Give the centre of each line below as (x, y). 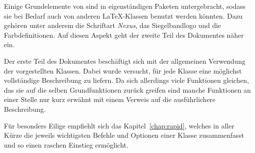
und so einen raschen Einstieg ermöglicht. (66, 144)
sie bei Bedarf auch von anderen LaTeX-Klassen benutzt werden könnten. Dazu (123, 15)
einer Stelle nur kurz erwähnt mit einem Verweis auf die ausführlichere (110, 99)
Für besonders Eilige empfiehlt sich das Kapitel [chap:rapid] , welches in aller (119, 125)
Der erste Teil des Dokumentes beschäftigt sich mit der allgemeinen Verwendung (125, 61)
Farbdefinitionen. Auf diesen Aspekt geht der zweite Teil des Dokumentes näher (124, 35)
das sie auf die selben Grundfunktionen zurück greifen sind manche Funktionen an (127, 89)
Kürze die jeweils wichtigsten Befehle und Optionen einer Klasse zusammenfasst (124, 135)
